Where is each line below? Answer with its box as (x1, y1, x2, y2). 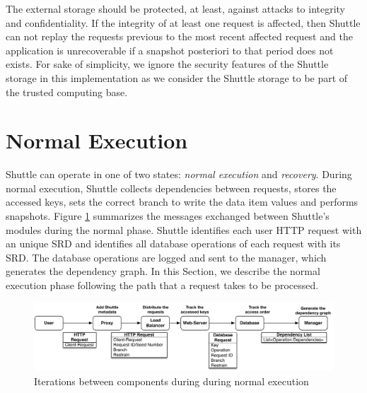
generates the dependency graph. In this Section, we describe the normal (6, 264, 320, 278)
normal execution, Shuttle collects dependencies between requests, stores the (6, 180, 337, 195)
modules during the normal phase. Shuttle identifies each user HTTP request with (6, 222, 362, 237)
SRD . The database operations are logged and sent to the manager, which (6, 250, 327, 264)
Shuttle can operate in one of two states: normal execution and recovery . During (6, 167, 352, 182)
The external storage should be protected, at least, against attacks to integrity (6, 1, 346, 16)
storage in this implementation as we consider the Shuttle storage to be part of (6, 70, 348, 85)
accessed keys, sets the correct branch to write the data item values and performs (6, 194, 359, 209)
